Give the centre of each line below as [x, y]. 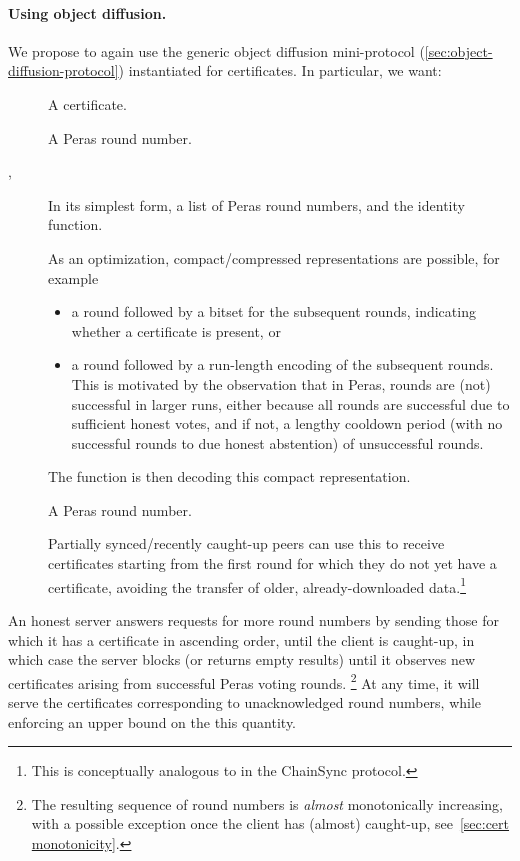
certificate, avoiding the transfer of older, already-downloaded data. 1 [257, 585]
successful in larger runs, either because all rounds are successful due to [290, 403]
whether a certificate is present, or [176, 330]
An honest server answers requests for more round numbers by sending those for [254, 619]
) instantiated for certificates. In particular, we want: [280, 70]
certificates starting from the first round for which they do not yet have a [272, 563]
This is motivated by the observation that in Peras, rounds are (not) [281, 383]
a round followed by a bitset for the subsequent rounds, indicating [273, 311]
